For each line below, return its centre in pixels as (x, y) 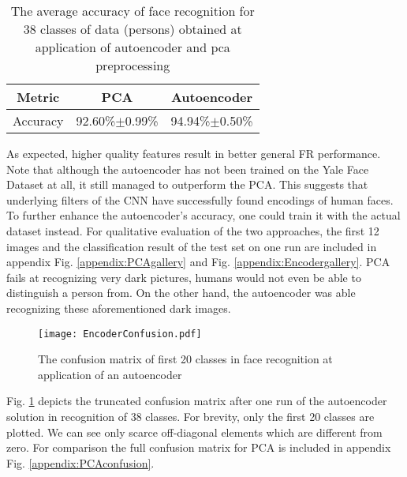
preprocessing (133, 65)
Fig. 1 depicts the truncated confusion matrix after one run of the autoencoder (197, 401)
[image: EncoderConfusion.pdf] (120, 334)
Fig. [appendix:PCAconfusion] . (80, 462)
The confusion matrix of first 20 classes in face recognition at (185, 359)
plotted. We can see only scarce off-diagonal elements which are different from (194, 432)
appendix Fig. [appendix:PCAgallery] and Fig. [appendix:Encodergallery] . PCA (198, 262)
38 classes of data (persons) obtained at (133, 29)
